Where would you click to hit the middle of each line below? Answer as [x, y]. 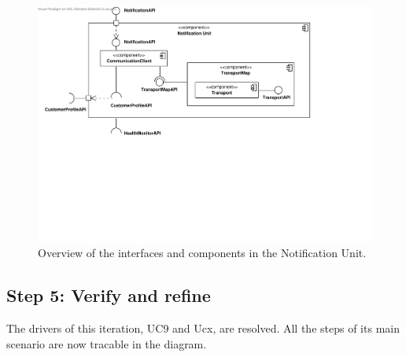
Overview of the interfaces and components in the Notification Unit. [202, 253]
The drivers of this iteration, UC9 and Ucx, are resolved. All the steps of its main [203, 328]
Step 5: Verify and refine [109, 295]
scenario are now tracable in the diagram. [107, 343]
